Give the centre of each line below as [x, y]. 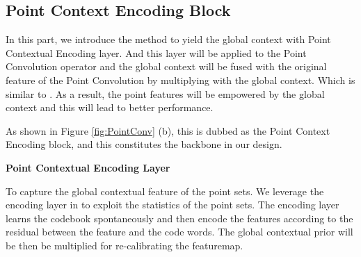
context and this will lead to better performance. [110, 107]
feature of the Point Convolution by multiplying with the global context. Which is [180, 80]
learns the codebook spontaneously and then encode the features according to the [179, 218]
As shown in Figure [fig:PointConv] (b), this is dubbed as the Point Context [168, 130]
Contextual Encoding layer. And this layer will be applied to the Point [156, 52]
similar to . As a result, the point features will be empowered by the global [165, 93]
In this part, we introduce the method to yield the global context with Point [168, 39]
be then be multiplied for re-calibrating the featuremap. [125, 245]
